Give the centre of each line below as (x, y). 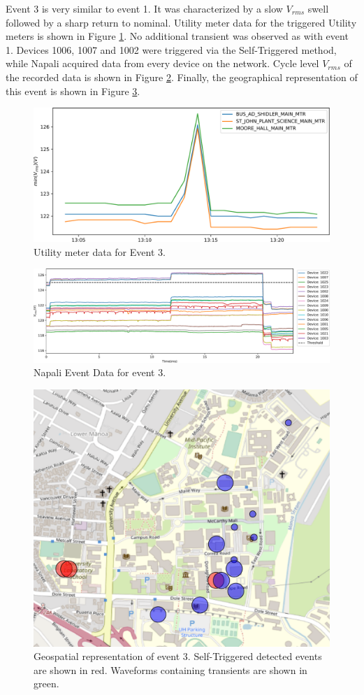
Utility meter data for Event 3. (100, 251)
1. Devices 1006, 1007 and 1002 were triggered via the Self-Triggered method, (171, 49)
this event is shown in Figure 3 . (73, 91)
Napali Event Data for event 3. (100, 372)
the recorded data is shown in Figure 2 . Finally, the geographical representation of (182, 77)
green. (46, 683)
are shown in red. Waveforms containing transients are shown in (170, 669)
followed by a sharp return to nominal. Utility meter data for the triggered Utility (181, 22)
